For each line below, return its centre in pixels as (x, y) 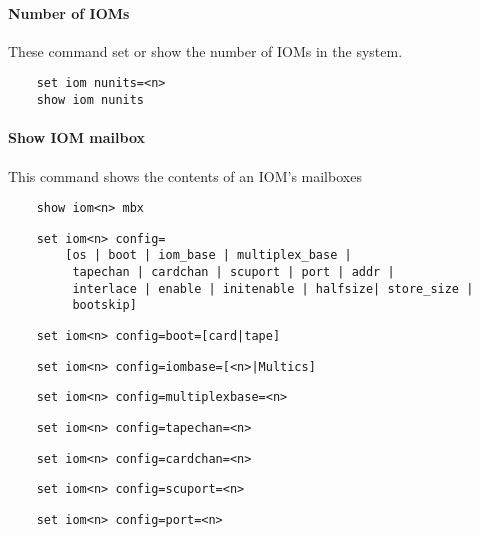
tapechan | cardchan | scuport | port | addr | (233, 272)
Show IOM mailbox (77, 137)
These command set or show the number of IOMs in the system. (205, 50)
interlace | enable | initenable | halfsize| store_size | (273, 288)
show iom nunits (90, 100)
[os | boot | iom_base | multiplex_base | (208, 255)
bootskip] (104, 305)
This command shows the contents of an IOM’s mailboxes (185, 175)
